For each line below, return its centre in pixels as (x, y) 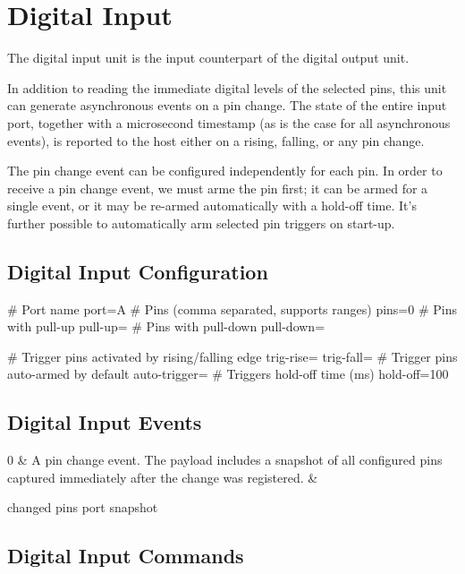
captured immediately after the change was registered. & (163, 477)
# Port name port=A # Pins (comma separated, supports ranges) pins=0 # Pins (232, 308)
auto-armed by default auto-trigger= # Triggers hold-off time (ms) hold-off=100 (228, 374)
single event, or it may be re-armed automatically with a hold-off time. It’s (212, 206)
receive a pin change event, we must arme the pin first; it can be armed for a (218, 188)
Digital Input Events (105, 422)
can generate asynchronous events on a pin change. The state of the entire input (227, 105)
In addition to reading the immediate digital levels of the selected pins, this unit (227, 87)
